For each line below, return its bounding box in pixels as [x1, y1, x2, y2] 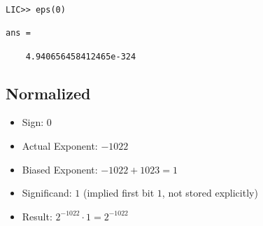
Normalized [6, 82, 91, 104]
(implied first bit [83, 185, 155, 200]
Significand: [22, 185, 72, 200]
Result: [22, 209, 52, 223]
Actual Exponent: [22, 139, 98, 153]
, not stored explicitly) [162, 185, 258, 200]
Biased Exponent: [22, 162, 98, 176]
